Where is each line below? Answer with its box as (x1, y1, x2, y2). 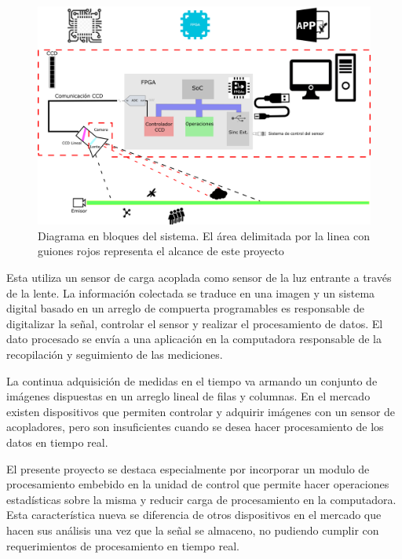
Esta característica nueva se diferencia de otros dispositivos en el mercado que (6, 506, 382, 523)
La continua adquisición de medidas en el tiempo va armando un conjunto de (6, 372, 378, 389)
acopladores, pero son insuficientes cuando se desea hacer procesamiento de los (6, 418, 384, 435)
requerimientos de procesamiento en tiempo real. (6, 537, 240, 554)
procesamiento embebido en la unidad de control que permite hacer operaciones (6, 476, 389, 492)
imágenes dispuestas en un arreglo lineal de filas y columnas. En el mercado (6, 388, 371, 404)
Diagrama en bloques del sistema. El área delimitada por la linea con (38, 227, 371, 243)
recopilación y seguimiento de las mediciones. (6, 346, 223, 362)
